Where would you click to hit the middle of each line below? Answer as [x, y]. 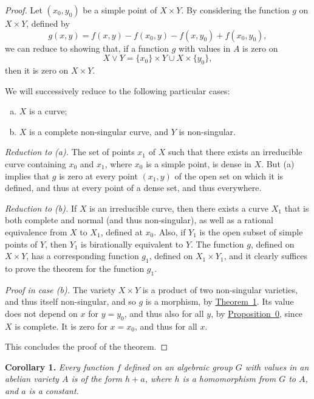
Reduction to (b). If [41, 208]
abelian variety [32, 379]
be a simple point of [120, 10]
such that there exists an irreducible [235, 152]
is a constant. [54, 391]
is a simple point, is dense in [199, 163]
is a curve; [48, 111]
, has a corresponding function [83, 256]
